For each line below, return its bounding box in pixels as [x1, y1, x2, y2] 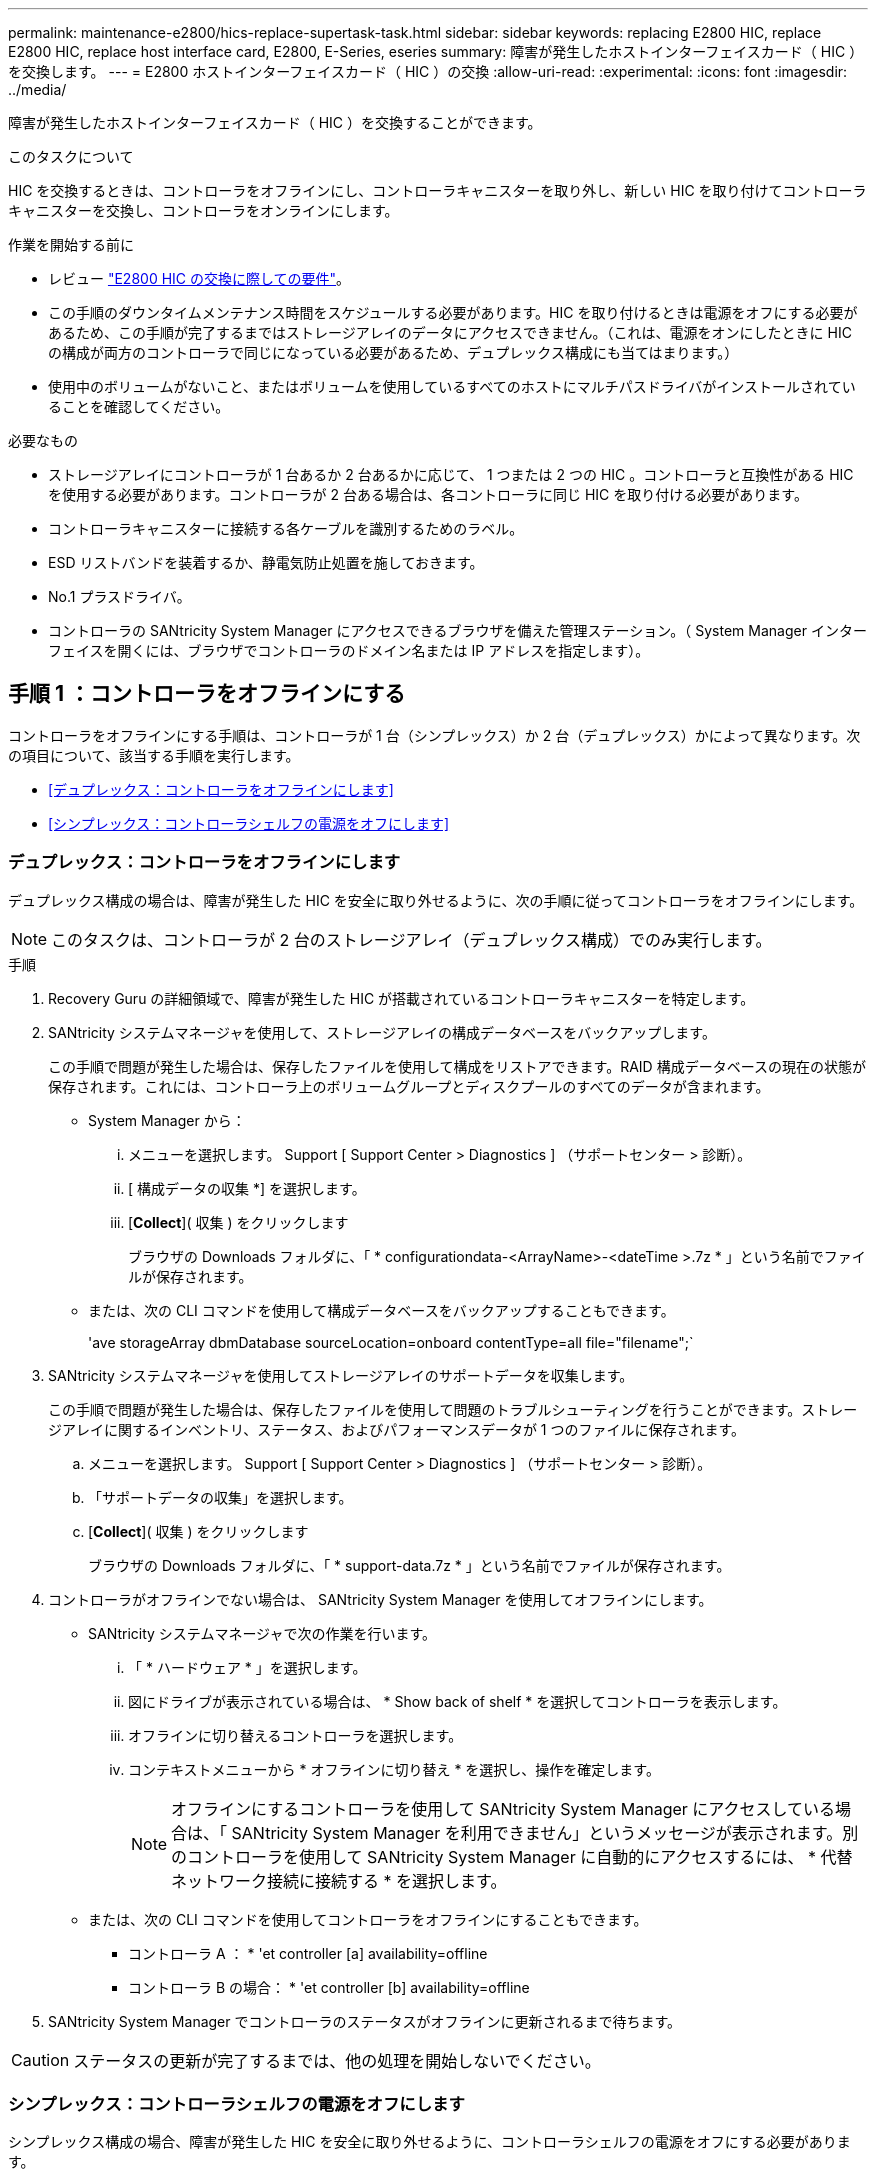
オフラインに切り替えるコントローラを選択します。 [128, 1726, 463, 1744]
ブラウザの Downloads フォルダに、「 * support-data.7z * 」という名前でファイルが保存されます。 [88, 1556, 731, 1574]
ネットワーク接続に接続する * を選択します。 [171, 1870, 507, 1891]
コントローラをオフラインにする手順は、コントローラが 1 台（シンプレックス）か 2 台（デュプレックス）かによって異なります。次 [8, 726, 861, 744]
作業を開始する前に [8, 236, 134, 253]
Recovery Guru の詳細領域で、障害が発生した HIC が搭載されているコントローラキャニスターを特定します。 [48, 989, 755, 1007]
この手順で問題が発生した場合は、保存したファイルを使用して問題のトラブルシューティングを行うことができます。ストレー [48, 1400, 858, 1418]
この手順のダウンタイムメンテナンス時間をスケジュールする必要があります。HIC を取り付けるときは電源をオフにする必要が [48, 304, 858, 321]
